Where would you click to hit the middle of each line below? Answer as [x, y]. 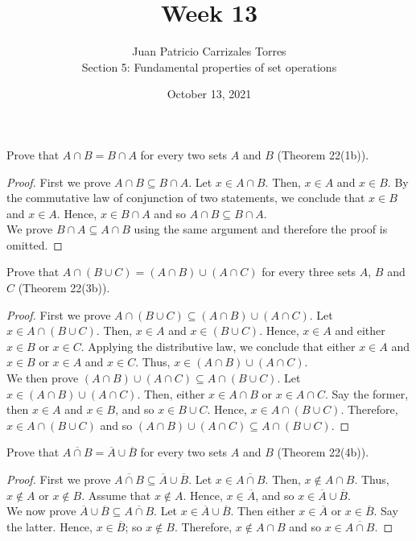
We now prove [41, 511]
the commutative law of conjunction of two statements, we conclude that [186, 198]
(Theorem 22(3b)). [64, 288]
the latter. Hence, [49, 526]
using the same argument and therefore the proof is [261, 229]
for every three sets [309, 272]
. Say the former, [367, 393]
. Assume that [116, 495]
